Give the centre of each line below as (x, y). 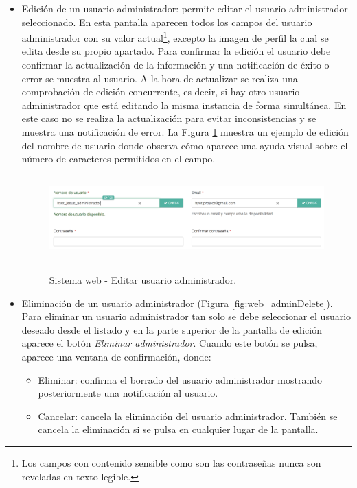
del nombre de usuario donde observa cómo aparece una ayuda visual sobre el (185, 145)
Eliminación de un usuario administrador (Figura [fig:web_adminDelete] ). (177, 303)
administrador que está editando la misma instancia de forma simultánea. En (184, 105)
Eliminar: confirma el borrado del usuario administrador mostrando (180, 379)
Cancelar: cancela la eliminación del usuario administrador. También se (188, 416)
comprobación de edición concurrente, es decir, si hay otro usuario (161, 91)
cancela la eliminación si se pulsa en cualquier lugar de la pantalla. (178, 429)
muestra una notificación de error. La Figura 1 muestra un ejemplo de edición (185, 132)
